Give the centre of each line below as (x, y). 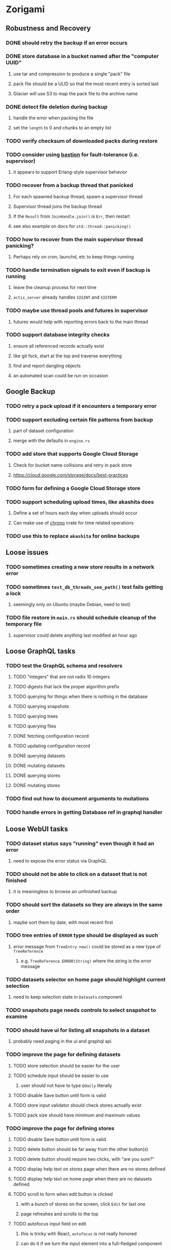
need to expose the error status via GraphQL (60, 861)
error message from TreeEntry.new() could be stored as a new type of (87, 946)
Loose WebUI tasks (37, 829)
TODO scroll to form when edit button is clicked (63, 1194)
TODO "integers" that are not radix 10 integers (61, 677)
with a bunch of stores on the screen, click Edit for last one (83, 1204)
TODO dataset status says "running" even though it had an (80, 843)
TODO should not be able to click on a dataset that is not (76, 874)
